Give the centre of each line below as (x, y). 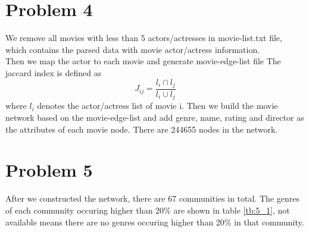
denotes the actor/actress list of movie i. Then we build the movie (157, 106)
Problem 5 (49, 170)
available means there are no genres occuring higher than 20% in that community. (155, 222)
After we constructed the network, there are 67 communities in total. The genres (152, 198)
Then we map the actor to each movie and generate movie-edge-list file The (143, 61)
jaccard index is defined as (54, 72)
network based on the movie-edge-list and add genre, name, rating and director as (155, 117)
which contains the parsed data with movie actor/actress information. (133, 49)
